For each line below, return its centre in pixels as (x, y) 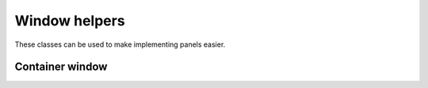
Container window (61, 67)
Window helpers (70, 21)
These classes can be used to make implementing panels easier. (120, 44)
